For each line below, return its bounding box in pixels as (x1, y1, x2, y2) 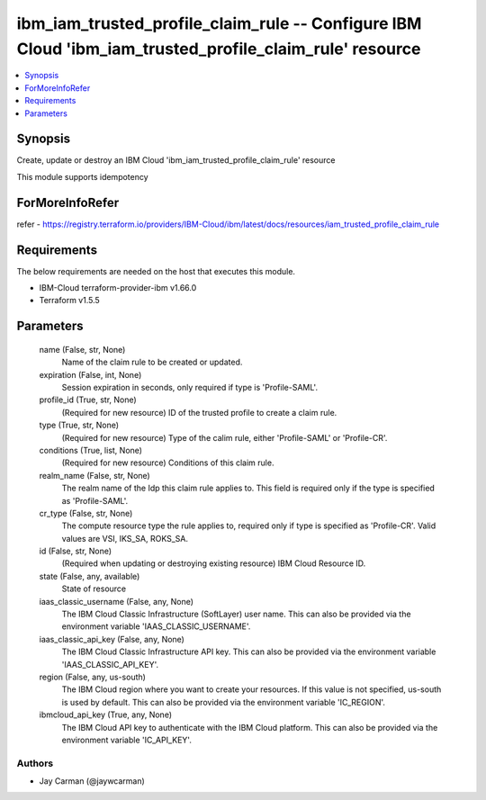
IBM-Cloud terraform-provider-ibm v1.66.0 (39, 283, 197, 293)
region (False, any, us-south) (39, 671, 146, 682)
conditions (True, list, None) (39, 445, 143, 455)
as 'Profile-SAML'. (61, 495, 129, 506)
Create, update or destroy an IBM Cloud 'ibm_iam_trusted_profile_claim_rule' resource (16, 155, 336, 166)
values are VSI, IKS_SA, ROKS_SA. (61, 533, 189, 544)
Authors (16, 757, 54, 769)
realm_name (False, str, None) (39, 470, 150, 481)
